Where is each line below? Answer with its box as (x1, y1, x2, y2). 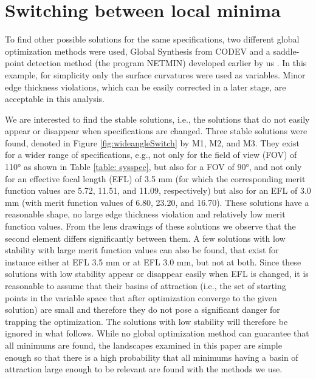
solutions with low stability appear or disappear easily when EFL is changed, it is (5, 267, 309, 280)
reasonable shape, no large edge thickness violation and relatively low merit (5, 208, 286, 220)
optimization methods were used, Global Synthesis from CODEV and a (5, 44, 270, 57)
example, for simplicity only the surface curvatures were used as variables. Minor (5, 68, 306, 81)
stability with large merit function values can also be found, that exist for (5, 244, 279, 256)
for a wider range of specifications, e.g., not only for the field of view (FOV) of (5, 148, 297, 161)
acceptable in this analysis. (5, 92, 105, 105)
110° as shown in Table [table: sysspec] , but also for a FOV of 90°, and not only (5, 160, 302, 173)
